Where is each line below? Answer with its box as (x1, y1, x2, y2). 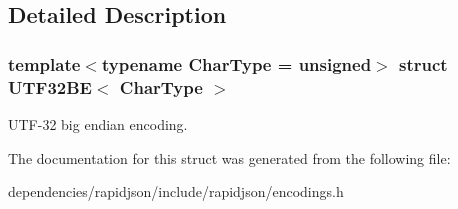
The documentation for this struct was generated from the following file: (8, 147, 451, 168)
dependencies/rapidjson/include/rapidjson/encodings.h (8, 181, 344, 202)
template (8, 51, 81, 76)
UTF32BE (8, 74, 92, 99)
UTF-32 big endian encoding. (8, 113, 188, 134)
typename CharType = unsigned (101, 51, 372, 76)
